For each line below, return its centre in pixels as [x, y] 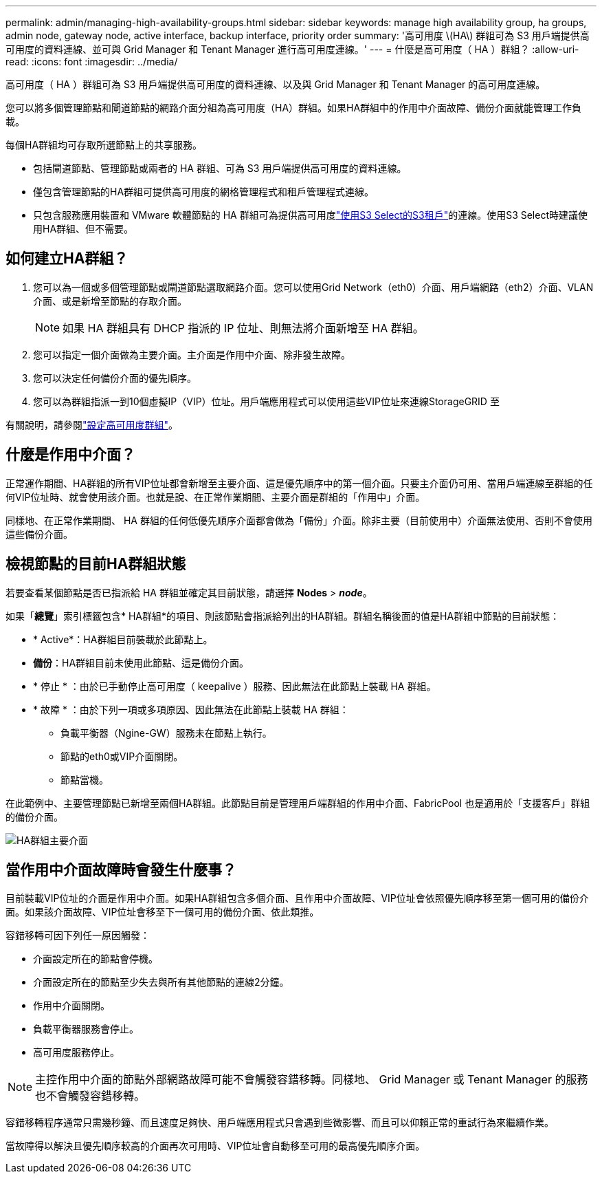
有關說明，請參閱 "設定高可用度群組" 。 [92, 424]
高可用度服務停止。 [76, 1052]
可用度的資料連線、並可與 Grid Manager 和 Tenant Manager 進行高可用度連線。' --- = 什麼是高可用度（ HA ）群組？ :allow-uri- [292, 49]
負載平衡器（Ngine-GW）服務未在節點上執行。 [166, 733]
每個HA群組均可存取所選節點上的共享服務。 [104, 145]
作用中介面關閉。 [71, 1006]
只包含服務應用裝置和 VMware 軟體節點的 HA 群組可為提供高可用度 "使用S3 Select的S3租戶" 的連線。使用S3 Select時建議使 [310, 215]
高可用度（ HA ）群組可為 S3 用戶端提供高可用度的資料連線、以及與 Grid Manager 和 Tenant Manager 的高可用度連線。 [276, 84]
